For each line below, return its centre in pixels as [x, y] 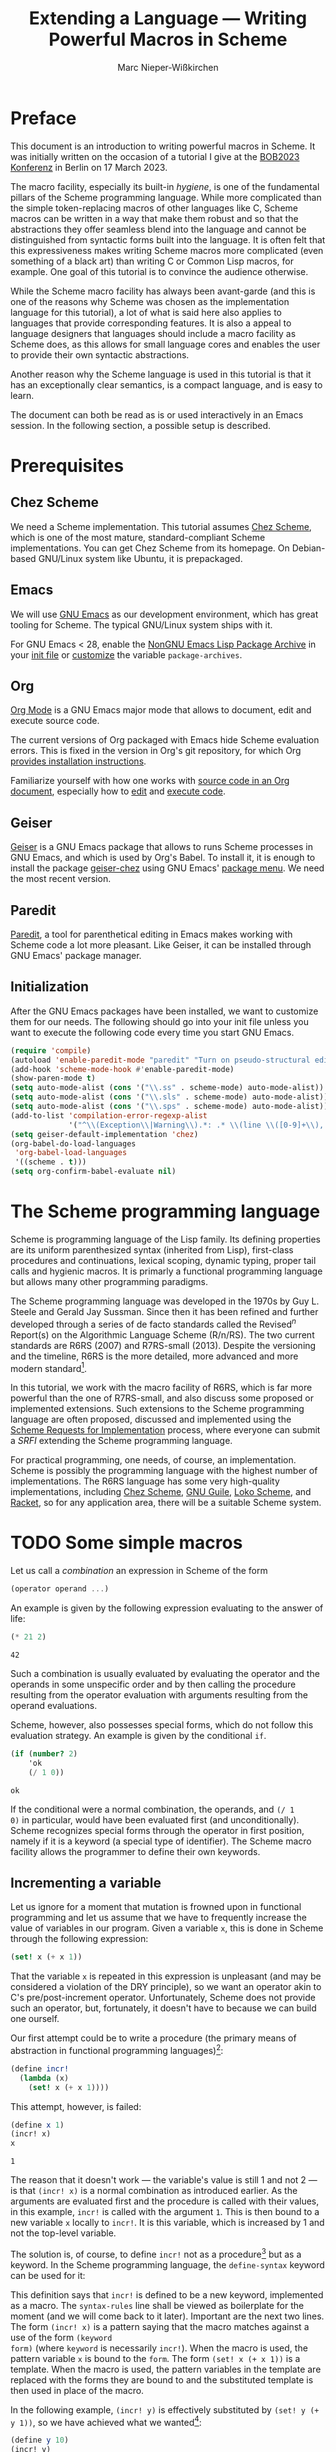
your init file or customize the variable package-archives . [126, 654]
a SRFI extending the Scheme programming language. [121, 1441]
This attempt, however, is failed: [76, 2106]
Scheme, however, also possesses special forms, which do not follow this [162, 1724]
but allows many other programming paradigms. [109, 1281]
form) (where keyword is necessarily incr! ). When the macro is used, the [159, 2348]
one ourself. [35, 2019]
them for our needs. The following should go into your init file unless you [159, 1021]
